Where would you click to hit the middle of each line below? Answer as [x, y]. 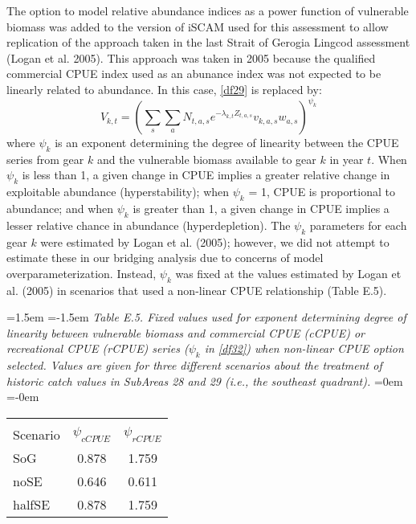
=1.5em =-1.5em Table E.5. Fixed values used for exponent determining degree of [206, 317]
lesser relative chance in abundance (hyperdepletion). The [149, 225]
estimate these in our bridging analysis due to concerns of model [165, 258]
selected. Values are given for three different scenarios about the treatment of [194, 365]
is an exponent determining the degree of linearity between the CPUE [227, 143]
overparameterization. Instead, [82, 273]
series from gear [45, 159]
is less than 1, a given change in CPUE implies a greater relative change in [206, 175]
